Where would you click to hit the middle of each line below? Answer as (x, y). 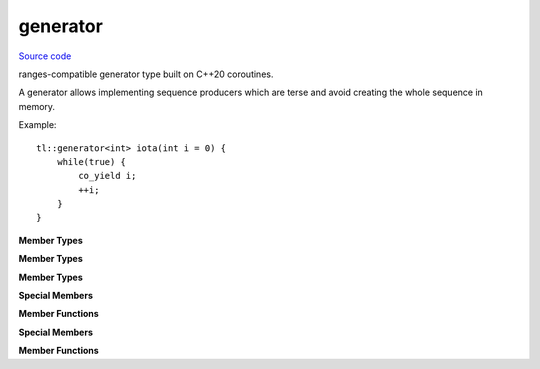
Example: (37, 125)
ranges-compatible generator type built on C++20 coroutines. (146, 74)
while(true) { (91, 161)
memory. (36, 106)
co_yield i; (107, 176)
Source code (45, 56)
